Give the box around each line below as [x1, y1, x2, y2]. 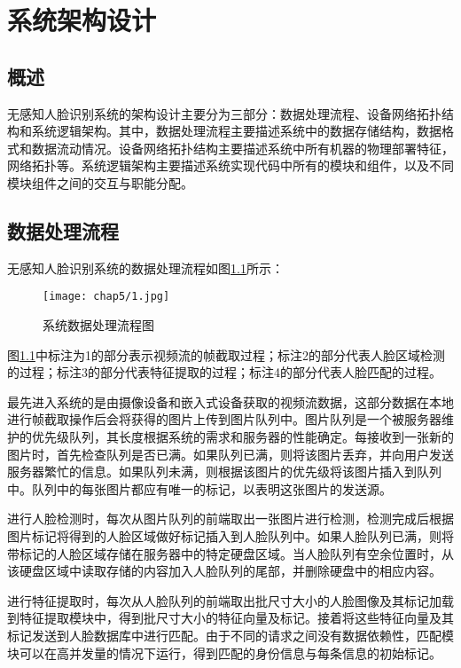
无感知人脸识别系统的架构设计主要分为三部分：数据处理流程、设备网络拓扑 [7, 104, 441, 122]
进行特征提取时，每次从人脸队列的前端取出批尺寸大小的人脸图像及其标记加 [7, 591, 441, 609]
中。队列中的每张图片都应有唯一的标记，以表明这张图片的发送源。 [7, 479, 392, 498]
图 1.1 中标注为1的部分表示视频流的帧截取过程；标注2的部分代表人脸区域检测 [7, 345, 445, 364]
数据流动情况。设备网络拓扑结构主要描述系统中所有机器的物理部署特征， [31, 138, 454, 157]
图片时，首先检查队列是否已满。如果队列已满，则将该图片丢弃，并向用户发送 [7, 444, 454, 463]
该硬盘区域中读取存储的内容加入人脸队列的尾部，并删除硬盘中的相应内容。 [7, 562, 441, 580]
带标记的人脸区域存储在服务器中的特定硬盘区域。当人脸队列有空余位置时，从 [7, 544, 454, 562]
